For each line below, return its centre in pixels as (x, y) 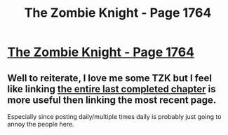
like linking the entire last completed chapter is (112, 89)
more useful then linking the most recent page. (112, 100)
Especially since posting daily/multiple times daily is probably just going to (114, 116)
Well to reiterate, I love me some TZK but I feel (110, 78)
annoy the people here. (41, 124)
